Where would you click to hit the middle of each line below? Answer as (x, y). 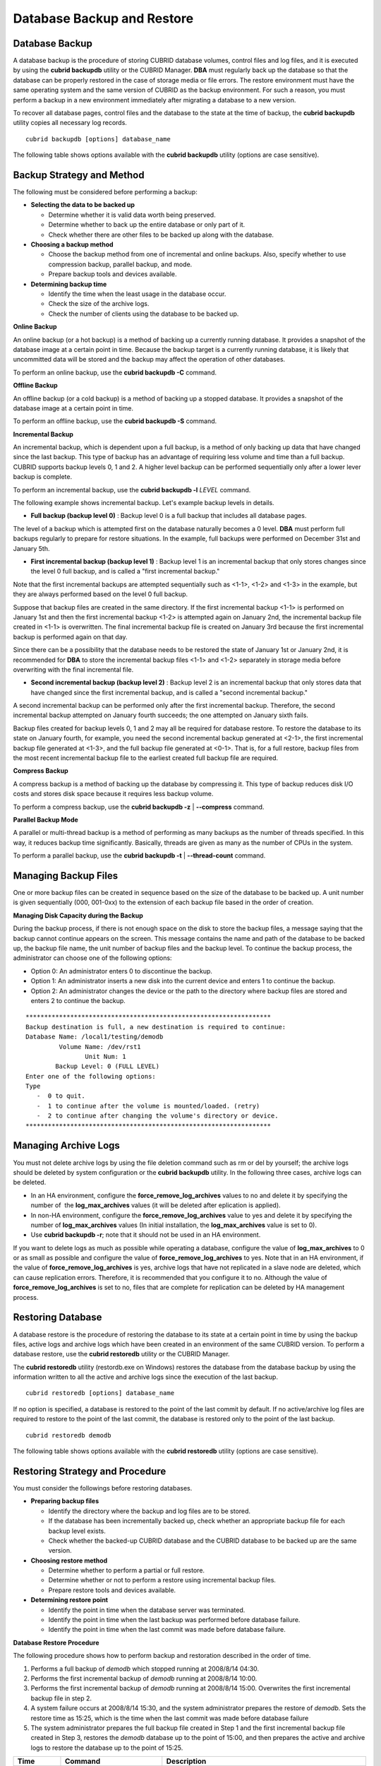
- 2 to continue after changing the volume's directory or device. (157, 1116)
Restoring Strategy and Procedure (90, 1471)
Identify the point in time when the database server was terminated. (147, 1610)
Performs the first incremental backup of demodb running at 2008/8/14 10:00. (144, 1678)
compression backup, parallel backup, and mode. (120, 264)
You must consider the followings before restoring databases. (103, 1488)
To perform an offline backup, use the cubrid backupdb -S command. (115, 421)
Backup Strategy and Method (79, 175)
